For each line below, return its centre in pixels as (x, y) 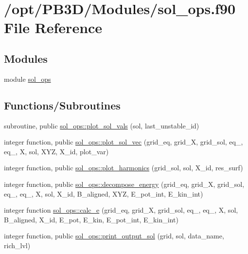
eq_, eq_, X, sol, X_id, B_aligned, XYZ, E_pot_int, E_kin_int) (104, 193)
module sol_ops (27, 79)
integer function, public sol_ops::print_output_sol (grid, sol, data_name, (114, 236)
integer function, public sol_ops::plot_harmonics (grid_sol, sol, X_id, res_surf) (124, 168)
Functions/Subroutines (62, 105)
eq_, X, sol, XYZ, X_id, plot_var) (56, 151)
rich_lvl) (17, 245)
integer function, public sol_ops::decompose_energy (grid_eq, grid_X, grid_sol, (124, 184)
